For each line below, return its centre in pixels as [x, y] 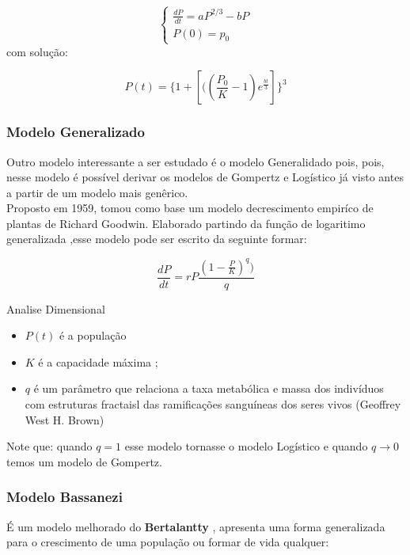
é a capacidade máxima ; [98, 361]
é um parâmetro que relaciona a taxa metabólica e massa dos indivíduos [209, 388]
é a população [93, 335]
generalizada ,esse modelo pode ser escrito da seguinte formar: [157, 239]
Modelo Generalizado [76, 132]
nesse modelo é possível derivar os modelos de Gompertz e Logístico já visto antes [205, 177]
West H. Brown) [65, 419]
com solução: [37, 51]
